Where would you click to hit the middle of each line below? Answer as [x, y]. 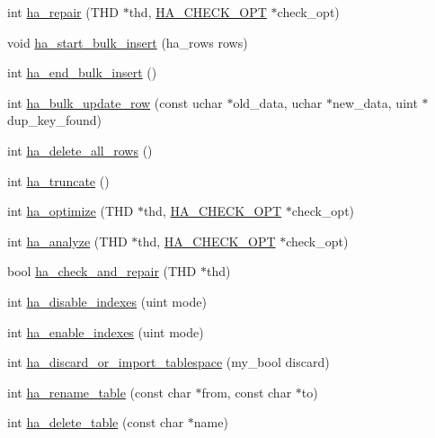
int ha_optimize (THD [71, 211]
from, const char [247, 392]
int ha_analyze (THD [67, 241]
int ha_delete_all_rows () [80, 150]
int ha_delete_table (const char [96, 422]
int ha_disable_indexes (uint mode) [107, 301]
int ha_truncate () [58, 180]
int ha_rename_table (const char [99, 392]
